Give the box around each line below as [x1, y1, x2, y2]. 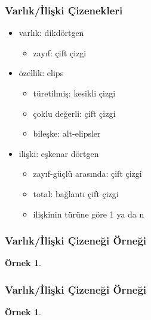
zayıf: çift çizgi [33, 46, 87, 59]
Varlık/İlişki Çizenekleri [5, 2, 123, 17]
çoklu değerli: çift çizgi [33, 107, 116, 119]
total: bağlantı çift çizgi [33, 187, 119, 200]
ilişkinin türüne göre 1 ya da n [33, 207, 144, 220]
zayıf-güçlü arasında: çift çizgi [33, 167, 142, 180]
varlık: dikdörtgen [19, 26, 84, 39]
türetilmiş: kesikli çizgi [33, 87, 116, 99]
